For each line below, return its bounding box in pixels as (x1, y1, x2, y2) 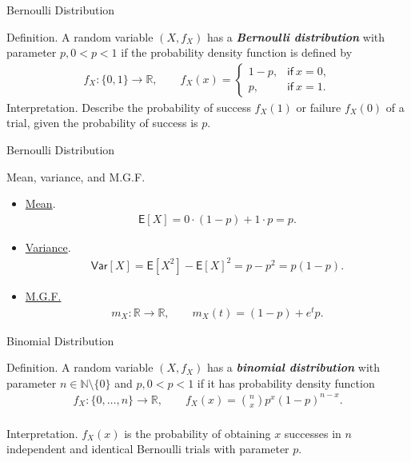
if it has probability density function (197, 374, 375, 391)
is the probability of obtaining (124, 424, 271, 441)
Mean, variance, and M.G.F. (6, 168, 146, 185)
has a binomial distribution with (206, 359, 381, 376)
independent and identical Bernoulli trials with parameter (6, 440, 289, 457)
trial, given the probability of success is (6, 114, 198, 131)
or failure (296, 98, 341, 115)
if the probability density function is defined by (121, 44, 353, 61)
